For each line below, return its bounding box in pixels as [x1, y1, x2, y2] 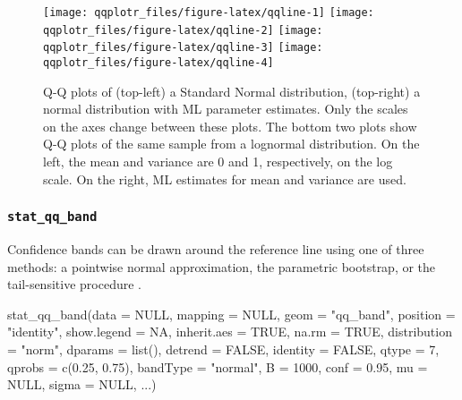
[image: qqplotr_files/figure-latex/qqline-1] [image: [43, 6, 374, 19]
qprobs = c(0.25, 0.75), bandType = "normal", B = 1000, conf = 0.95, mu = [7, 357, 428, 376]
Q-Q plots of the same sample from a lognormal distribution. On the [43, 134, 420, 153]
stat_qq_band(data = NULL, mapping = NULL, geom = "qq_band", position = [7, 304, 456, 323]
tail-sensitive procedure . [7, 275, 141, 294]
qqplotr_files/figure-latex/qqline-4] [43, 55, 274, 69]
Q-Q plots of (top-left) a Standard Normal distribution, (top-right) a [43, 81, 421, 100]
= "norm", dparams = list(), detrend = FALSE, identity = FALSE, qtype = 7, [7, 339, 440, 358]
